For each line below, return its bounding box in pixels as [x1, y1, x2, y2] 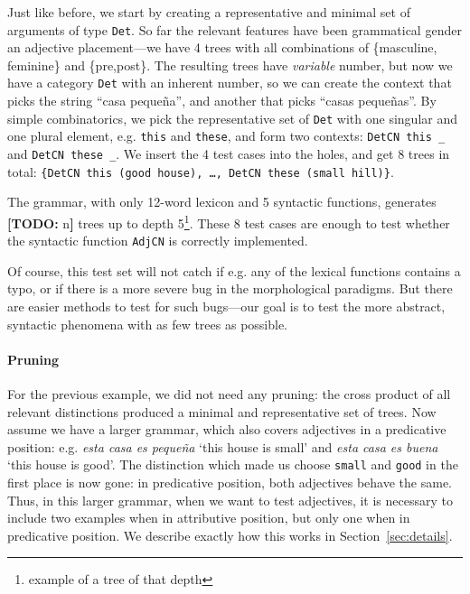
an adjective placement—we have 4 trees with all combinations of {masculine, [7, 38, 437, 57]
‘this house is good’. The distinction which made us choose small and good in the [7, 455, 458, 474]
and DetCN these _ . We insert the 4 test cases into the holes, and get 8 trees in [7, 144, 450, 162]
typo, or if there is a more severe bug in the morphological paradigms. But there [7, 279, 453, 298]
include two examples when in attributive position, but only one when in [7, 508, 410, 527]
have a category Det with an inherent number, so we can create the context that [7, 73, 452, 92]
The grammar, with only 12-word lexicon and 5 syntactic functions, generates [7, 192, 437, 211]
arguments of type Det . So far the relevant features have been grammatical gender [7, 20, 462, 39]
